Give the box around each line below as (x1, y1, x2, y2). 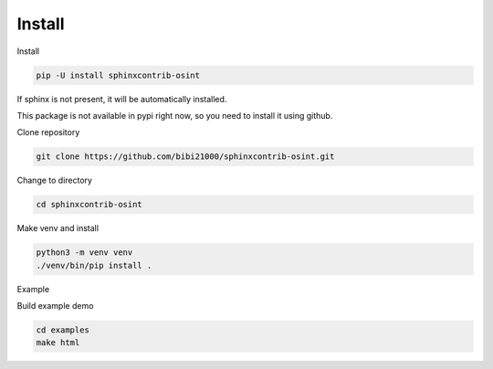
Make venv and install (16, 223, 100, 234)
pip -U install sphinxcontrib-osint (36, 69, 201, 80)
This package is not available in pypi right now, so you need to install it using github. (16, 110, 333, 121)
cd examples (36, 324, 90, 335)
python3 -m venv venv (36, 248, 133, 258)
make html (36, 338, 80, 348)
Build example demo (16, 300, 94, 311)
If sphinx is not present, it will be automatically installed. (16, 93, 227, 104)
